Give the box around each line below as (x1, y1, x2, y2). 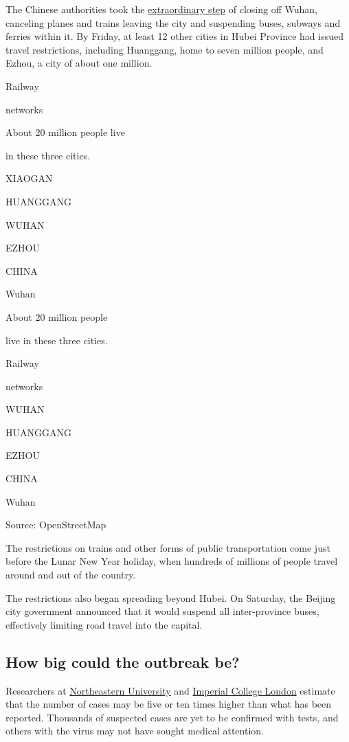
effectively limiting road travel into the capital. (5, 617, 203, 631)
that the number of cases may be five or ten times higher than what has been (5, 697, 332, 711)
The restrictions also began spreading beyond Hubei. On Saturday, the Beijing (5, 590, 336, 605)
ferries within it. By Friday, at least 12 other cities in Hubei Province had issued (5, 29, 344, 43)
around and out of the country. (5, 567, 136, 582)
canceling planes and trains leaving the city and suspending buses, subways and (5, 15, 341, 30)
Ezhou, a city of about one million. (5, 56, 153, 70)
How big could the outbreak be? (5, 651, 240, 672)
